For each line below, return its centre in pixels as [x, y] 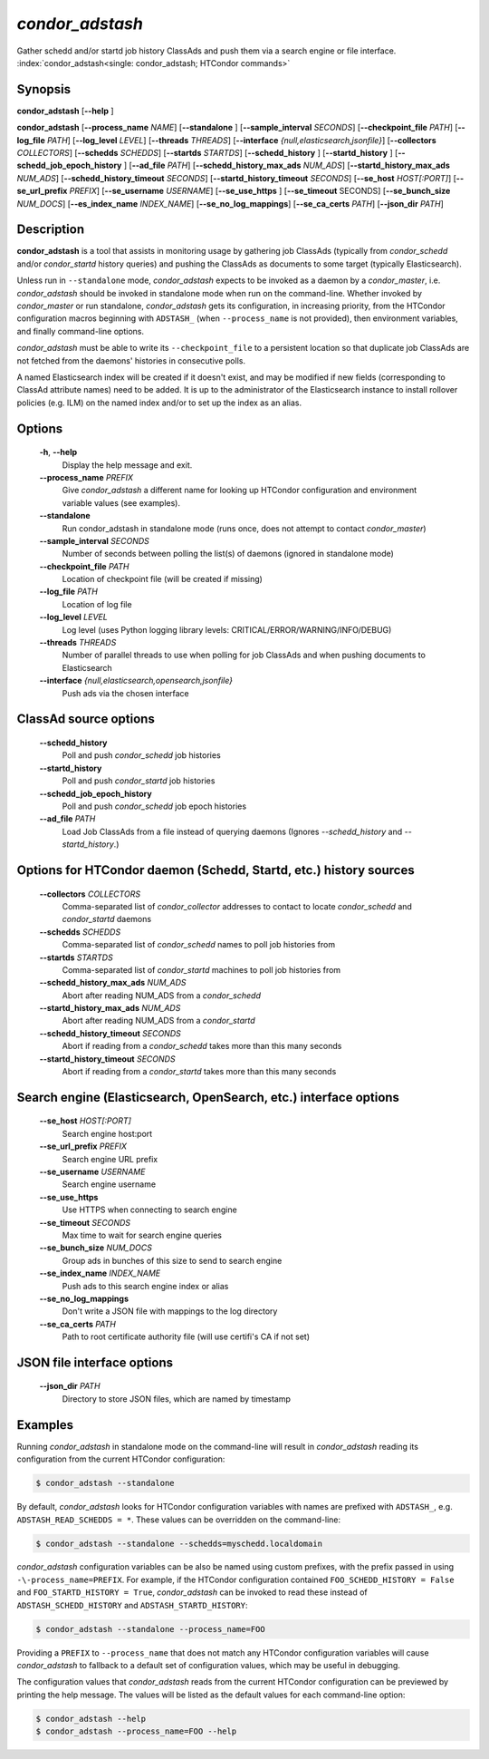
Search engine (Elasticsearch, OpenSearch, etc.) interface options [208, 1097]
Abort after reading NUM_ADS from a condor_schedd [162, 995]
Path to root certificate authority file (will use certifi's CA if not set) [186, 1336]
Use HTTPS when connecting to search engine [149, 1210]
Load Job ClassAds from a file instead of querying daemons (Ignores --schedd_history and [232, 831]
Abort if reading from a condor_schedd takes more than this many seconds [202, 1046]
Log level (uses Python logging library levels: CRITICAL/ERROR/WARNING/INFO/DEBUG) [227, 629]
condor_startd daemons [107, 919]
